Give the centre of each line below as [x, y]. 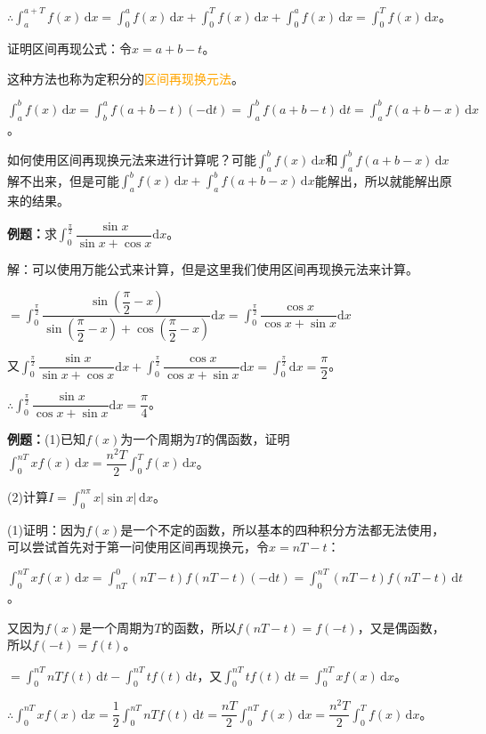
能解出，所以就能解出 [377, 180]
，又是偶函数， [401, 627]
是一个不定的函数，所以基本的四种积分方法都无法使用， [283, 529]
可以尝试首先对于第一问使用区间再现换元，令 [138, 547]
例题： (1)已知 [46, 439]
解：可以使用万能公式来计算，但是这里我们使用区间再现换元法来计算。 [213, 268]
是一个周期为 [117, 627]
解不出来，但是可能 [63, 180]
